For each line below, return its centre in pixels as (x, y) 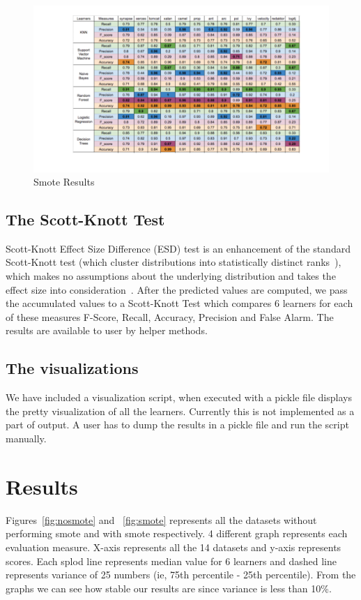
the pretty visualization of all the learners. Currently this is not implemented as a (180, 411)
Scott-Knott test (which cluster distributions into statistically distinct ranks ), (174, 262)
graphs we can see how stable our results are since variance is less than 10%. (169, 588)
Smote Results (64, 182)
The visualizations (72, 368)
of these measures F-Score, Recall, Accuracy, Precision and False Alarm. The (170, 316)
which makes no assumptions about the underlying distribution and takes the (171, 276)
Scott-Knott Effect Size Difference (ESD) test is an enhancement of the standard (178, 248)
